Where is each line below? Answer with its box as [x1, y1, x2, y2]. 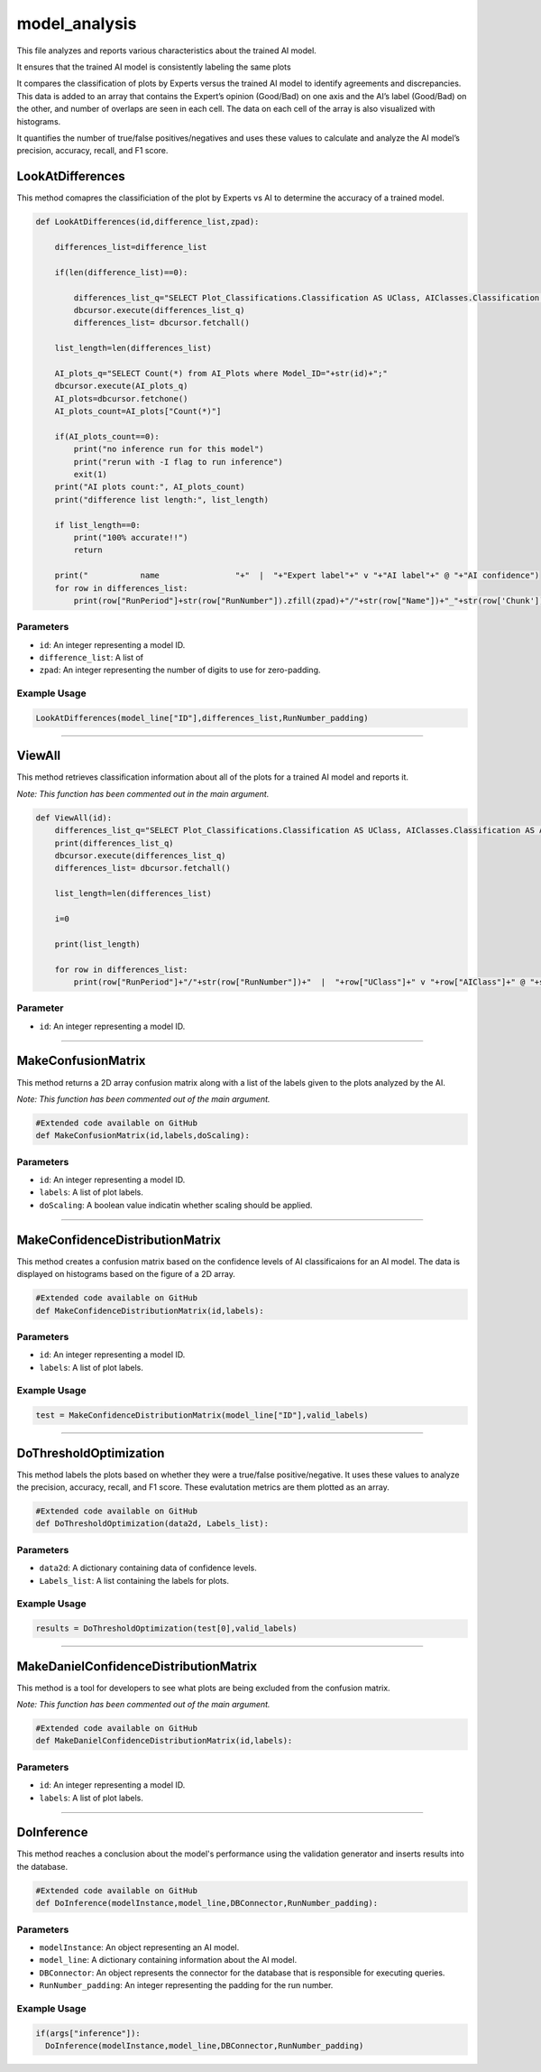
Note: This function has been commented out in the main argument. [16, 788, 270, 799]
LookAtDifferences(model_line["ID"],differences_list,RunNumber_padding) [35, 713, 369, 723]
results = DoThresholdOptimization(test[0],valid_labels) [35, 1623, 298, 1633]
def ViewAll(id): [35, 812, 113, 823]
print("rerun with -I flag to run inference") [73, 457, 283, 467]
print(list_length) [54, 939, 142, 949]
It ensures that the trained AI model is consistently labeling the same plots [16, 61, 292, 72]
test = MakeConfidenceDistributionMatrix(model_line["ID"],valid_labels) [35, 1411, 369, 1420]
